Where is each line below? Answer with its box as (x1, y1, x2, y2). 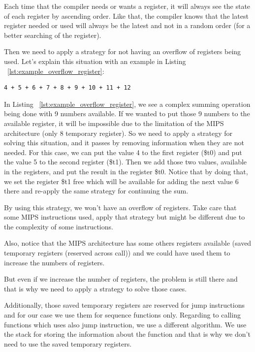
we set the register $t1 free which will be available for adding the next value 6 (4, 176, 239, 186)
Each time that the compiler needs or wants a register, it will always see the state (4, 1, 251, 11)
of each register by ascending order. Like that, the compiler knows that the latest (4, 10, 249, 21)
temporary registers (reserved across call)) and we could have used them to (4, 248, 230, 258)
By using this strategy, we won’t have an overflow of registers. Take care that (4, 202, 237, 212)
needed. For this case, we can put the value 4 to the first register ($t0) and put (4, 147, 242, 157)
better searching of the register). (4, 30, 101, 40)
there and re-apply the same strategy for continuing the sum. (4, 186, 189, 196)
